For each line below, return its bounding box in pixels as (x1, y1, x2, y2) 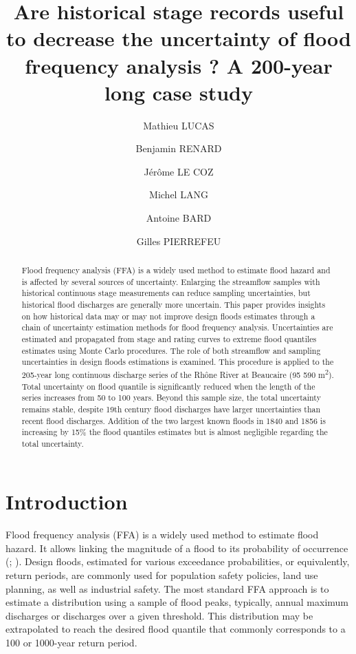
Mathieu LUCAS (143, 118, 214, 132)
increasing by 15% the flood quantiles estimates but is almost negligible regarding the (21, 426, 328, 438)
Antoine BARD (146, 211, 212, 225)
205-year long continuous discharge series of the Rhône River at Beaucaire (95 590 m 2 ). (21, 366, 334, 380)
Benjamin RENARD (135, 141, 222, 156)
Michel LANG (149, 187, 208, 202)
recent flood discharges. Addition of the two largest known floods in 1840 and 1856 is (21, 414, 326, 426)
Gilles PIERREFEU (136, 233, 221, 248)
